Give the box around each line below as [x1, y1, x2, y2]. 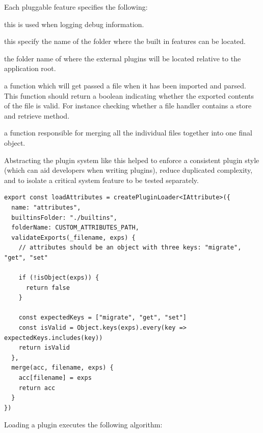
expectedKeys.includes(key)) [4, 334, 103, 341]
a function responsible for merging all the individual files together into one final [4, 127, 252, 138]
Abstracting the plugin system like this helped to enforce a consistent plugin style [4, 154, 259, 165]
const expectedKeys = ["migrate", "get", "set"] [18, 314, 187, 322]
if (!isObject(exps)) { [18, 274, 99, 282]
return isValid [18, 344, 70, 352]
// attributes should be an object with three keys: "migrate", [18, 244, 242, 252]
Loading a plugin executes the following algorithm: [4, 419, 163, 430]
